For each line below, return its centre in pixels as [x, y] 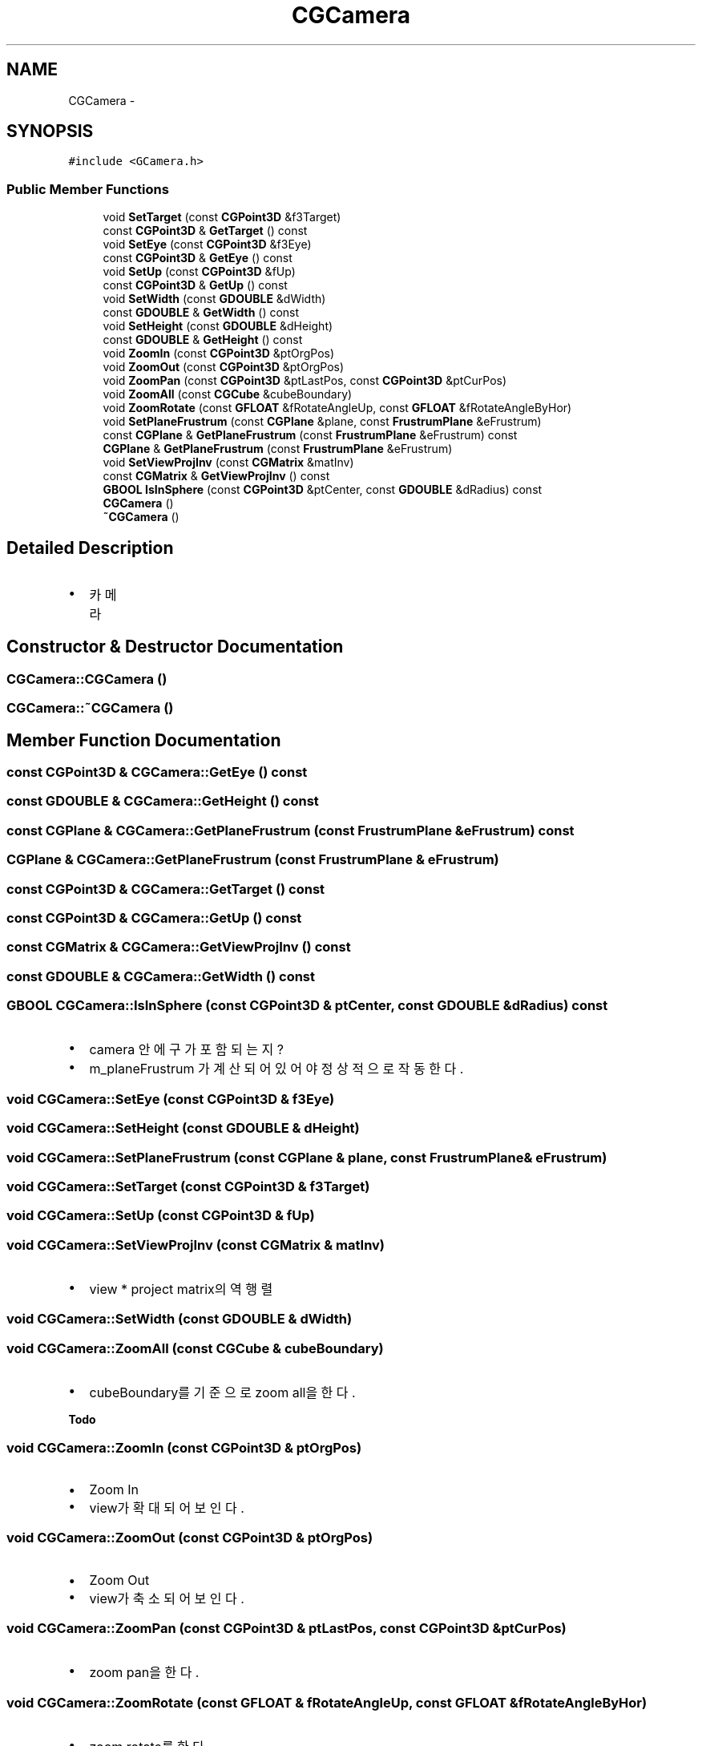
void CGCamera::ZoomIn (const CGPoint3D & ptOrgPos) [184, 1447]
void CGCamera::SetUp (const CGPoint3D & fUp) [161, 1216]
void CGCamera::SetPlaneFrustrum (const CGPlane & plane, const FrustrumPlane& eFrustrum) [307, 1157]
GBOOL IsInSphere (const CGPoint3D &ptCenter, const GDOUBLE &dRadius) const [323, 490]
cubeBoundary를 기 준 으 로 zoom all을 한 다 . [222, 1393]
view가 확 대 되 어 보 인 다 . [167, 1508]
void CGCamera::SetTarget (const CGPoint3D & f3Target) [188, 1186]
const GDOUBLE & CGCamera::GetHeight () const [163, 801]
